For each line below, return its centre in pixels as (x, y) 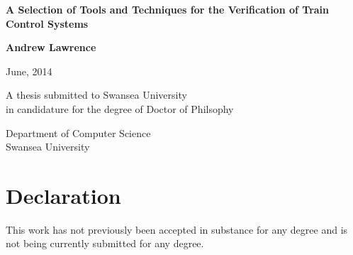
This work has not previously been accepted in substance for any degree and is (177, 229)
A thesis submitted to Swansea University (96, 95)
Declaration (63, 195)
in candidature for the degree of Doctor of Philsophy (120, 108)
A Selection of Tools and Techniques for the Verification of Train (168, 9)
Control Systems (47, 23)
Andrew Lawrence (51, 47)
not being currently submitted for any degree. (105, 243)
